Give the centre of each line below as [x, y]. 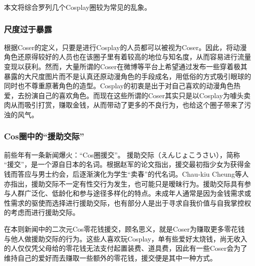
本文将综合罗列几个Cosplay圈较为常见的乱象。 [78, 7]
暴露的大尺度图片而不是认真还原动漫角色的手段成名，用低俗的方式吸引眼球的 [127, 76]
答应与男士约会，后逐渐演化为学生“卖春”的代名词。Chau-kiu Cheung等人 [133, 173]
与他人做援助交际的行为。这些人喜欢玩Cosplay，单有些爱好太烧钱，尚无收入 [126, 238]
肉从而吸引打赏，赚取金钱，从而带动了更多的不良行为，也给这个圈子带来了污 [127, 105]
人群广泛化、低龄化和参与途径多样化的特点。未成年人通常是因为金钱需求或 [131, 193]
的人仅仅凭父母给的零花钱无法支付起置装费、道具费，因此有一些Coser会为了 [126, 248]
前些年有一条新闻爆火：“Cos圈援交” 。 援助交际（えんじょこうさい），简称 [122, 154]
